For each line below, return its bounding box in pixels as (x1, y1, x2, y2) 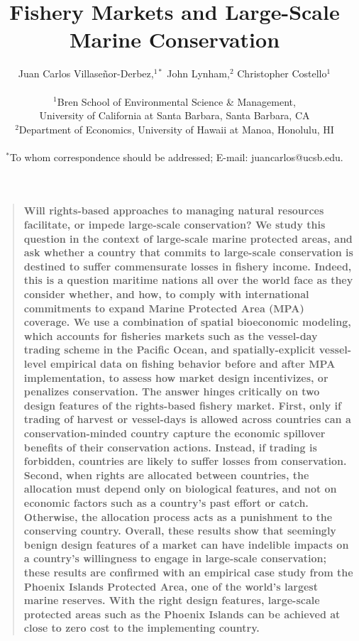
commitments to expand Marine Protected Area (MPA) (23, 300, 304, 315)
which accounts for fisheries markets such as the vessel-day (23, 328, 318, 343)
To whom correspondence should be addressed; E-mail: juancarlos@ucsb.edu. (9, 149, 343, 164)
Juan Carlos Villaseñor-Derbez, (18, 66, 154, 81)
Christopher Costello (237, 66, 327, 81)
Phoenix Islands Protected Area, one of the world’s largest (23, 579, 318, 593)
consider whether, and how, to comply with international (23, 287, 309, 302)
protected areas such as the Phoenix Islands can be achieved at (23, 606, 341, 621)
